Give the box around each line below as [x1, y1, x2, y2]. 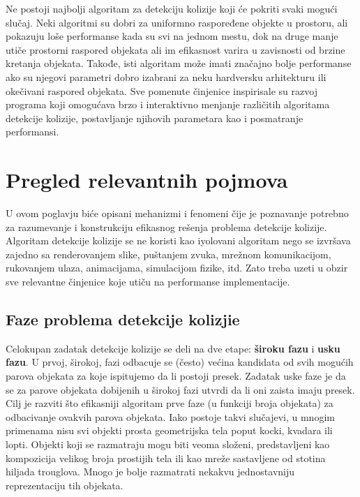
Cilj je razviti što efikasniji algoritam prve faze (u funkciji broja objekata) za [6, 396, 333, 410]
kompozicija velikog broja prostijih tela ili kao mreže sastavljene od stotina [6, 450, 326, 465]
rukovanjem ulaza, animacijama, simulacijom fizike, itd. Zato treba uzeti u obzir [6, 260, 348, 275]
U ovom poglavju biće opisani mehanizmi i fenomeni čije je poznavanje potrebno [6, 206, 349, 221]
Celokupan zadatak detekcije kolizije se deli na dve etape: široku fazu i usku [6, 341, 340, 355]
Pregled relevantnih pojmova [6, 165, 288, 194]
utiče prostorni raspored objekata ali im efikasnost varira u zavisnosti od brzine [6, 42, 345, 57]
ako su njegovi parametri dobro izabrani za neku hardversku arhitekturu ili [6, 69, 327, 84]
